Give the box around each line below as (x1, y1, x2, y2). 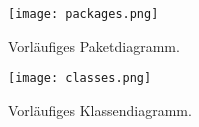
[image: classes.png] (8, 71, 152, 86)
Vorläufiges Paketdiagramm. (8, 35, 180, 56)
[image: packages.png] (8, 7, 159, 21)
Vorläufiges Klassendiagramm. (8, 99, 192, 120)
